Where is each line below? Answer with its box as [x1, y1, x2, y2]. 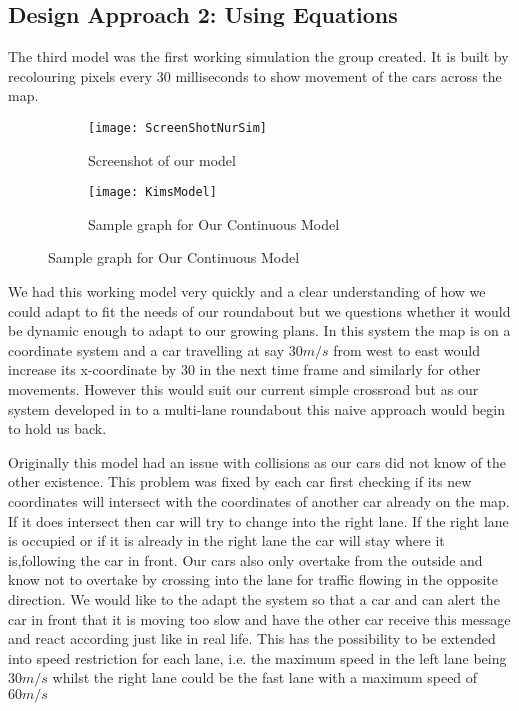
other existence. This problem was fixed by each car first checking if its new [8, 471, 472, 492]
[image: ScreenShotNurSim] [88, 120, 267, 135]
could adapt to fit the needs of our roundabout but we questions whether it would [8, 300, 511, 321]
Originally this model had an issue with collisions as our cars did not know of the [8, 451, 507, 472]
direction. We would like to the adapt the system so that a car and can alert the [8, 588, 500, 609]
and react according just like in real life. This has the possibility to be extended [8, 628, 496, 649]
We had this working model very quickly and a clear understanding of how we [8, 281, 486, 302]
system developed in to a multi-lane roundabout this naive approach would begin [8, 398, 505, 419]
